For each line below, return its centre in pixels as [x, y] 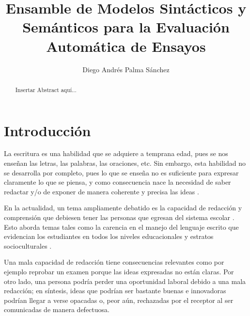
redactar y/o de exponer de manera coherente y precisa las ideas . [102, 191]
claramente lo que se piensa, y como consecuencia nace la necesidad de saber [117, 182]
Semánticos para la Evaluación [126, 27]
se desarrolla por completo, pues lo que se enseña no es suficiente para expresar [121, 172]
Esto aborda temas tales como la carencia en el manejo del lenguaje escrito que [121, 227]
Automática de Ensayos [126, 46]
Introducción [47, 130]
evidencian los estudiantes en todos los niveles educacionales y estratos [109, 236]
